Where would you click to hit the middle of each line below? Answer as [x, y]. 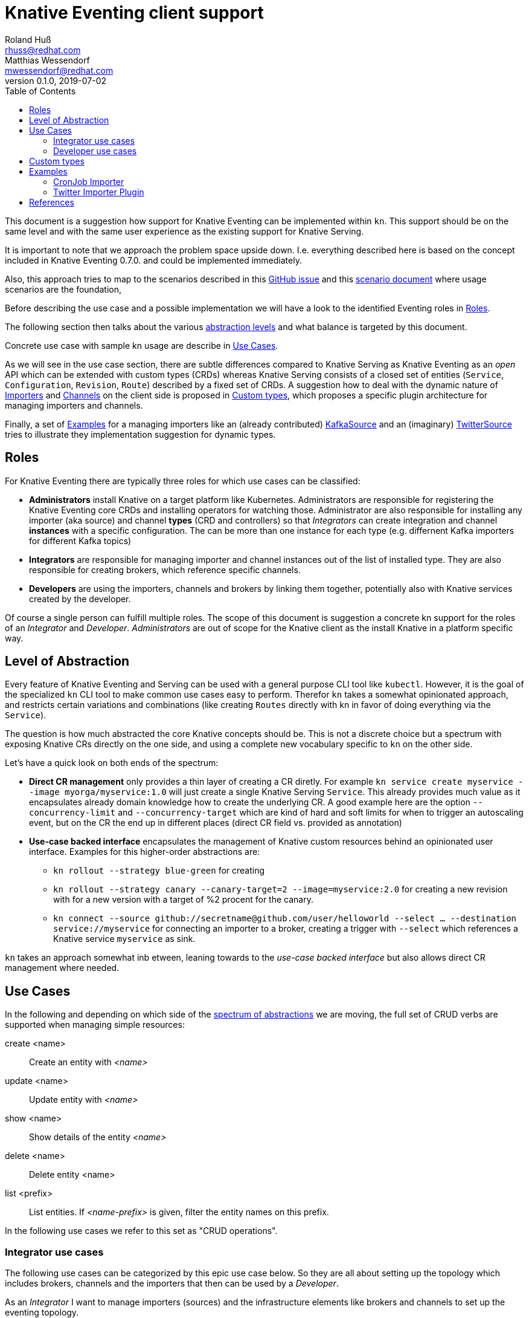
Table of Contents [40, 91]
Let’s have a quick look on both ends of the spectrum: [112, 763]
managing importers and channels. [74, 405]
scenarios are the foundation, [63, 289]
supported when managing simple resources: [95, 1025]
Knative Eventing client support [134, 13]
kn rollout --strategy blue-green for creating [159, 871]
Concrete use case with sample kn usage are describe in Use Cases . [142, 345]
